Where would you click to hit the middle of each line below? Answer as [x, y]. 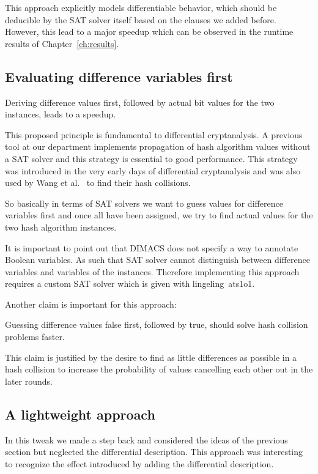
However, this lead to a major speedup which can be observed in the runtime [149, 31]
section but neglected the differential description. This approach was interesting [154, 452]
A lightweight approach [80, 414]
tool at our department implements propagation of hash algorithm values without [158, 146]
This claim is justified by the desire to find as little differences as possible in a [151, 357]
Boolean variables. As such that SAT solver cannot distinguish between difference [157, 260]
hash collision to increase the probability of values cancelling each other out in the [159, 369]
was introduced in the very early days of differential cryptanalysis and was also [153, 170]
